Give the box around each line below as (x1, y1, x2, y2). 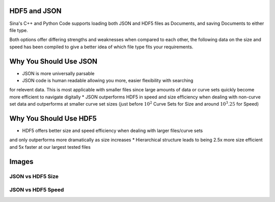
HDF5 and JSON (9, 7, 62, 15)
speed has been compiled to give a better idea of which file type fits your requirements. (9, 44, 194, 50)
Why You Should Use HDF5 (9, 114, 97, 123)
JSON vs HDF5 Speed (9, 186, 64, 193)
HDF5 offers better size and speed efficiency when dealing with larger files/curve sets (22, 127, 203, 134)
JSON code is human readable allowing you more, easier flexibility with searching (22, 77, 194, 83)
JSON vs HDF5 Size (9, 173, 59, 180)
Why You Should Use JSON (9, 57, 98, 65)
